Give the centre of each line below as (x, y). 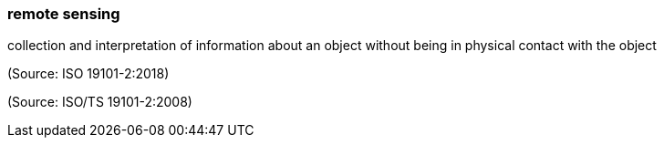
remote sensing (64, 14)
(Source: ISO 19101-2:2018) (88, 74)
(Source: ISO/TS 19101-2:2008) (100, 102)
